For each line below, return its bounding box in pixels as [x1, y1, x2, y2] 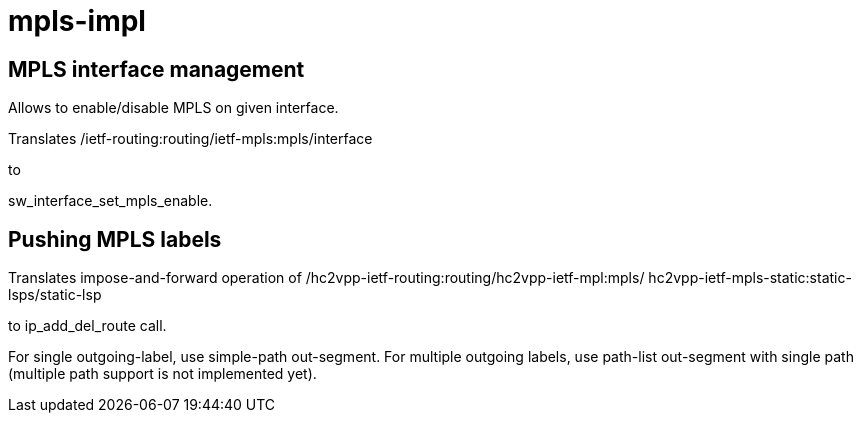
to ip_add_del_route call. [8, 317, 167, 335]
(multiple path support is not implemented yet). [8, 365, 317, 383]
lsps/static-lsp [8, 286, 102, 304]
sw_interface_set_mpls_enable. [8, 192, 213, 210]
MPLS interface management [8, 56, 305, 82]
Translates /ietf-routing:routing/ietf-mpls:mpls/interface [8, 130, 373, 148]
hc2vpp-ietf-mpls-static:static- [648, 269, 852, 287]
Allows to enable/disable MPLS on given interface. [8, 99, 339, 117]
